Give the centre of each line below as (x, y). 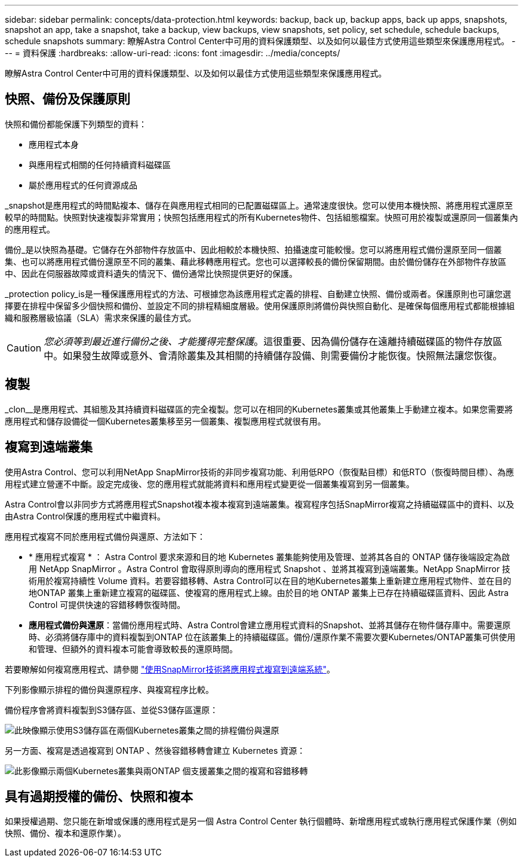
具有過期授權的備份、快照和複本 (99, 796)
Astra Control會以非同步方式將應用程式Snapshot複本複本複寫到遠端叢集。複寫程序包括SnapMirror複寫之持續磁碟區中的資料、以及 (260, 504)
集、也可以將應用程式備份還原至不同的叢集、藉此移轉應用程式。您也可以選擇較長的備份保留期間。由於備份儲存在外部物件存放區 (256, 261)
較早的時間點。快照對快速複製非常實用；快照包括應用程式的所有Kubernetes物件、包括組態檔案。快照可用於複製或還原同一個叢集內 (261, 217)
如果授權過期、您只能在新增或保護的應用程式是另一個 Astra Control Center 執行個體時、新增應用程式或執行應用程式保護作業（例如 (261, 821)
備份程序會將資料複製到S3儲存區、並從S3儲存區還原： (112, 710)
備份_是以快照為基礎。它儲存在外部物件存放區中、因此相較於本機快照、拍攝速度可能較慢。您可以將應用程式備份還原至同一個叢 (253, 249)
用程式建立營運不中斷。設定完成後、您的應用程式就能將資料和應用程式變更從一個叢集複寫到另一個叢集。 (210, 484)
